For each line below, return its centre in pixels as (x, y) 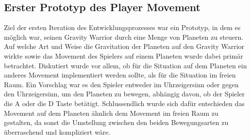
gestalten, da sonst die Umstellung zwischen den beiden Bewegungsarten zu (116, 122)
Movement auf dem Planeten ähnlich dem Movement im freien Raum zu (111, 113)
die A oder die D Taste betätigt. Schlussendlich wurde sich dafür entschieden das (124, 103)
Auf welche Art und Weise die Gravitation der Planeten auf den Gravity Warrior (124, 46)
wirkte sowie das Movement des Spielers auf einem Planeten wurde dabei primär (124, 55)
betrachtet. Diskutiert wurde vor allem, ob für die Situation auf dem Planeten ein (125, 65)
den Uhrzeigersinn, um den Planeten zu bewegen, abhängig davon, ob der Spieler (124, 94)
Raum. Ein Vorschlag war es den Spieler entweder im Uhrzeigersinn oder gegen (121, 84)
